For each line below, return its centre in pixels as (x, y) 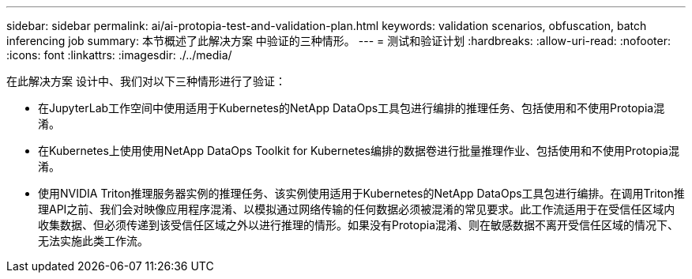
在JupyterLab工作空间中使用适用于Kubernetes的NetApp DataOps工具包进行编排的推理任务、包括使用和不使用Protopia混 (352, 108)
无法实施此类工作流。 (93, 241)
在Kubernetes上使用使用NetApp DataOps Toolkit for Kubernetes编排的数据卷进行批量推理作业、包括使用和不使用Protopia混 (359, 151)
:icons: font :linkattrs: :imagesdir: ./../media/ (119, 55)
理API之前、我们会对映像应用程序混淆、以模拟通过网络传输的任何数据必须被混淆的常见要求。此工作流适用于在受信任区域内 (357, 209)
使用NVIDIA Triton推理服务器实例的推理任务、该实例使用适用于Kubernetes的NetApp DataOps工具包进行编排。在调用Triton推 (361, 193)
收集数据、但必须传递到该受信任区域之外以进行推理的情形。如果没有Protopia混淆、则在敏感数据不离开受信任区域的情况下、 (359, 225)
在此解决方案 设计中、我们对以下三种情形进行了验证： (146, 81)
